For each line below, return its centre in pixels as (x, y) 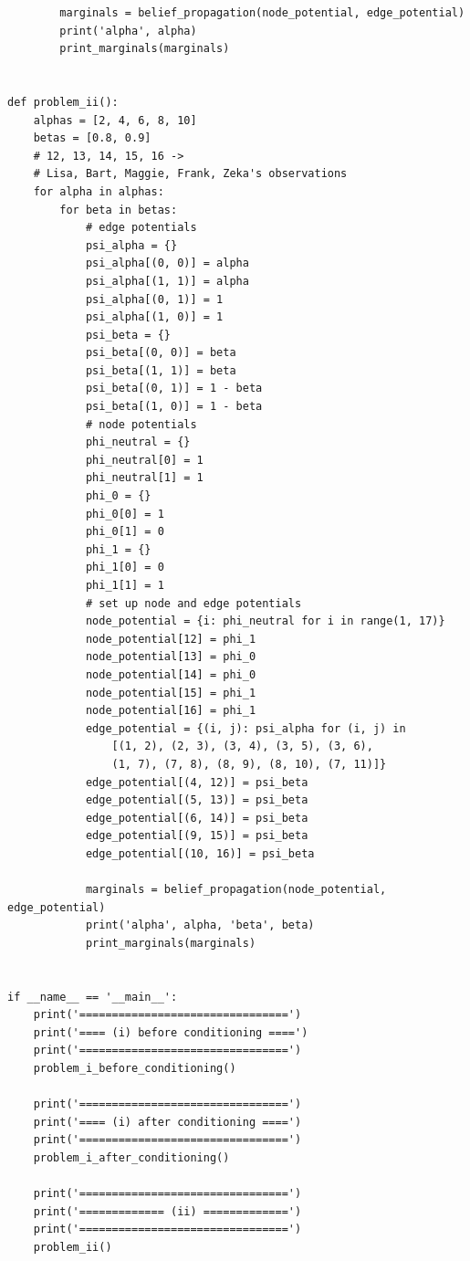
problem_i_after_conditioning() (131, 1158)
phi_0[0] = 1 (125, 514)
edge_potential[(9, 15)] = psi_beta (197, 836)
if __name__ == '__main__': (93, 997)
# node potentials (141, 424)
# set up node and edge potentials (193, 603)
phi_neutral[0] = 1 (144, 460)
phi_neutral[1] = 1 (144, 478)
